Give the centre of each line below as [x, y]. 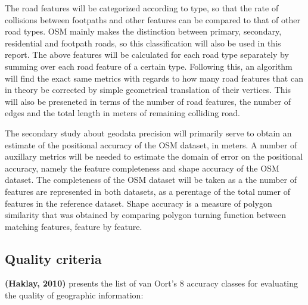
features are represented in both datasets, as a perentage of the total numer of [147, 191]
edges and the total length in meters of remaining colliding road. [123, 113]
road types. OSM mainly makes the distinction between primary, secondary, [143, 31]
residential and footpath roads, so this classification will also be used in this [143, 43]
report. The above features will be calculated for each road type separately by [147, 55]
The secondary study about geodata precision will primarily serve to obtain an [148, 133]
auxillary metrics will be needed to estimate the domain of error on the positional [154, 156]
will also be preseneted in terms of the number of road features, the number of [148, 101]
